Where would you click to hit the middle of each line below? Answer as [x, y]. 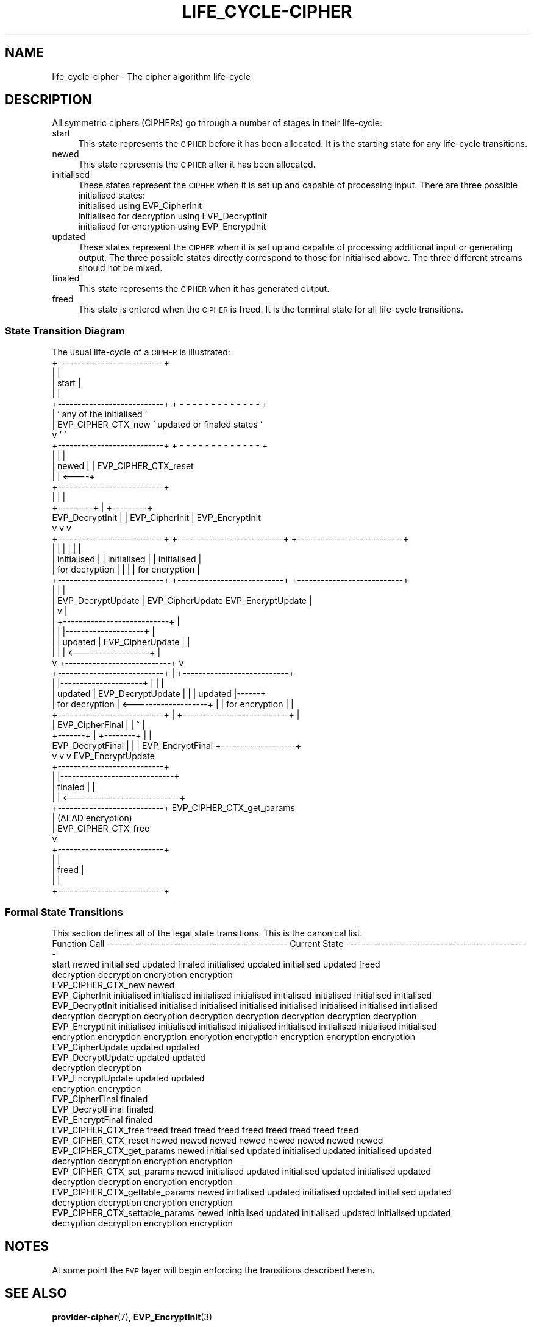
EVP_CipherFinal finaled [100, 1099]
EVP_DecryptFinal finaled [103, 1109]
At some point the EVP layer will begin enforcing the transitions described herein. [213, 1270]
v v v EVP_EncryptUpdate [103, 756]
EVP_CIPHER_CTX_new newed [113, 985]
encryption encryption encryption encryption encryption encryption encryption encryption [233, 1036]
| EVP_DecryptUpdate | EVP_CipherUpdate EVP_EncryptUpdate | [182, 601]
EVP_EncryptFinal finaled [102, 1119]
